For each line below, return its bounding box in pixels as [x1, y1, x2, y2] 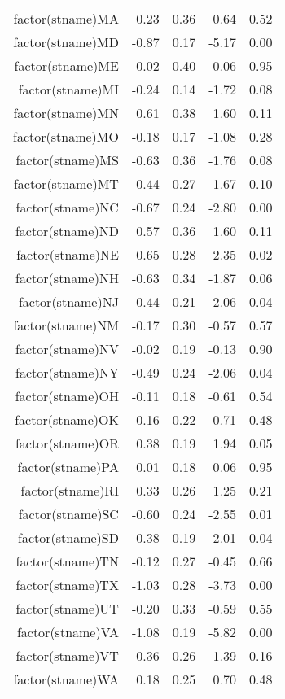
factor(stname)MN [13, 103, 119, 122]
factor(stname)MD [13, 33, 119, 51]
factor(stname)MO [13, 127, 119, 146]
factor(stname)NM [13, 316, 119, 334]
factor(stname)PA [17, 457, 119, 476]
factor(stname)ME [14, 56, 119, 75]
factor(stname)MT [13, 174, 119, 193]
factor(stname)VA [16, 623, 119, 641]
